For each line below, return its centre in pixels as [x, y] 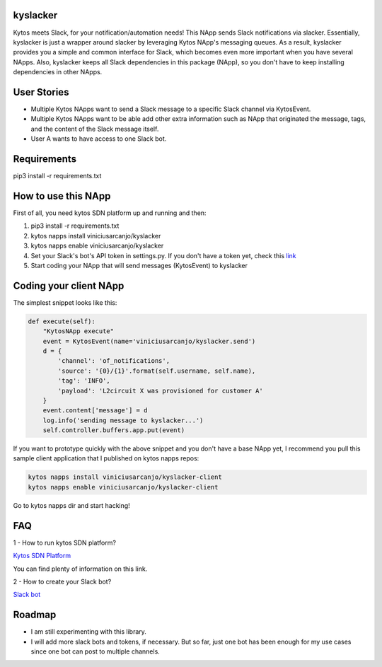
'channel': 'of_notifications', [114, 361]
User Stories [41, 92]
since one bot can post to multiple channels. [95, 651]
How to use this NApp [62, 196]
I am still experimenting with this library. [88, 632]
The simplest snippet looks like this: [65, 302]
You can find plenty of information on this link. [80, 569]
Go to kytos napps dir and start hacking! [71, 505]
